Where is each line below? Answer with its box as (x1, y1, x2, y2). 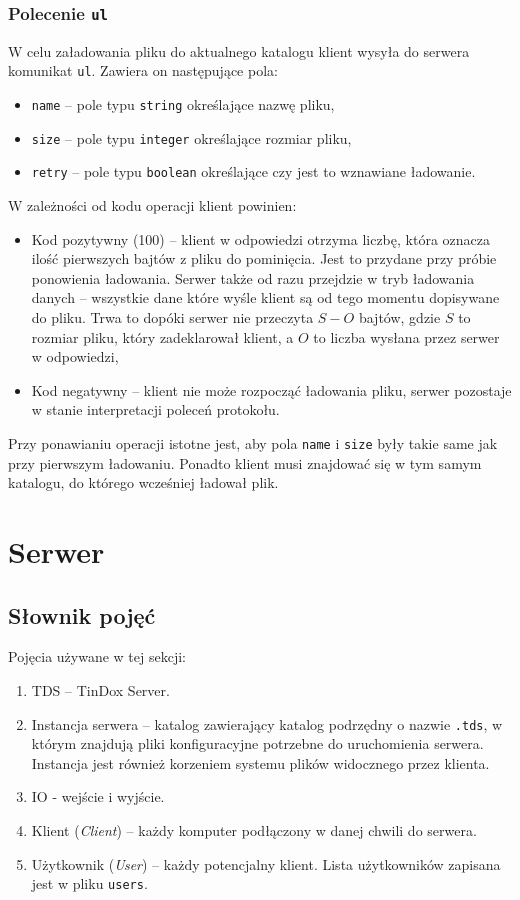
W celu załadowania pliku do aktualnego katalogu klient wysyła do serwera (8, 40, 470, 61)
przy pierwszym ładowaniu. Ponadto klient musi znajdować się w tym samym (8, 452, 482, 473)
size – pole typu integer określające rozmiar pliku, (31, 127, 352, 148)
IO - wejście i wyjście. (31, 786, 165, 807)
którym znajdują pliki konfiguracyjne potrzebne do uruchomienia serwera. (31, 733, 484, 754)
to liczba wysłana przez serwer (313, 326, 500, 347)
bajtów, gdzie (358, 306, 441, 327)
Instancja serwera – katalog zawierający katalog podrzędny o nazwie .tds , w (31, 713, 503, 734)
